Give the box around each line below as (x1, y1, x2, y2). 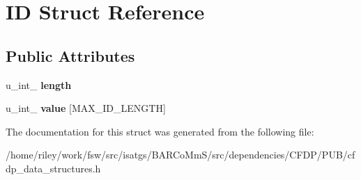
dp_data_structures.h (6, 161, 101, 175)
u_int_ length (6, 77, 72, 92)
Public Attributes (6, 44, 135, 66)
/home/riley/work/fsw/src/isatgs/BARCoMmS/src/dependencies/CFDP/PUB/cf (6, 147, 355, 162)
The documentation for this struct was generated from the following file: (6, 124, 314, 138)
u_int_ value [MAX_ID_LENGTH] (6, 101, 166, 115)
